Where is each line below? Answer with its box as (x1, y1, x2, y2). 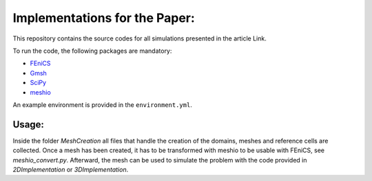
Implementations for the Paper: (12, 10, 196, 25)
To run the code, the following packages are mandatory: (12, 47, 172, 55)
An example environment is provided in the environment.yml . (12, 100, 192, 109)
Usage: (12, 119, 45, 130)
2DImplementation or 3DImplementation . (12, 165, 129, 173)
